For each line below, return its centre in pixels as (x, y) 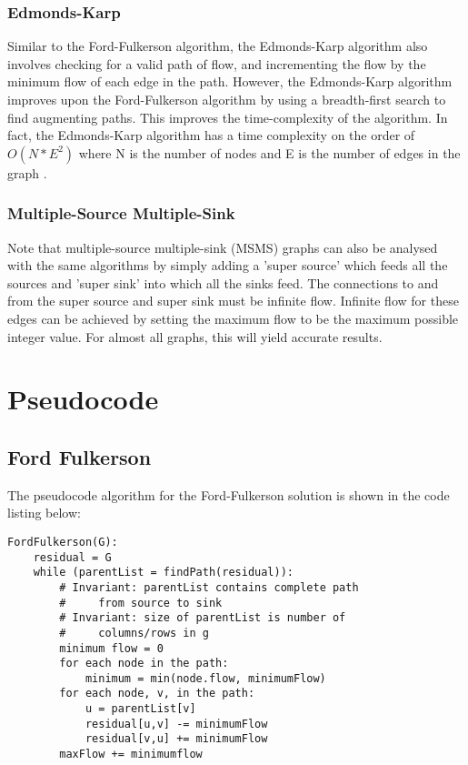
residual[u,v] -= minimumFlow (176, 724)
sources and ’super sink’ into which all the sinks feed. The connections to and (223, 282)
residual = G (72, 557)
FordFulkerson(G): (63, 542)
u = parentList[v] (140, 709)
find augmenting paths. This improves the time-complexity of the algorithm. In (228, 117)
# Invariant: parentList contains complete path (209, 587)
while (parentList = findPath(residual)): (163, 573)
